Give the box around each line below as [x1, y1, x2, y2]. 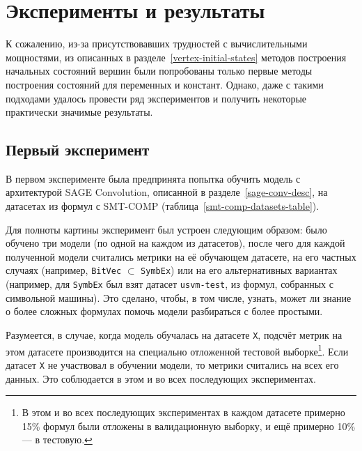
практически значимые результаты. [6, 105, 153, 119]
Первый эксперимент [6, 139, 150, 160]
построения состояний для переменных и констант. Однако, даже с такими [6, 77, 324, 91]
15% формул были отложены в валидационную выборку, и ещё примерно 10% [22, 418, 356, 433]
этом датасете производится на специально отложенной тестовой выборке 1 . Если [6, 342, 349, 358]
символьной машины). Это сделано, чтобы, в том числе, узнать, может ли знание [6, 290, 352, 305]
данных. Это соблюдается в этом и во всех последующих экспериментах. [6, 371, 316, 385]
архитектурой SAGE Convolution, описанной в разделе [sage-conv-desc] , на [6, 185, 328, 199]
